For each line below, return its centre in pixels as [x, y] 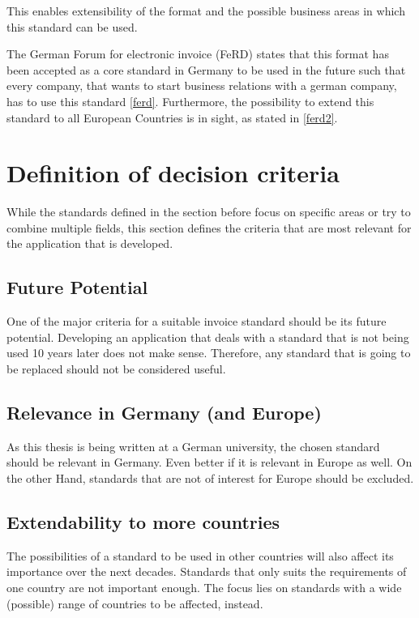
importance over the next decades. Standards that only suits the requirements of [207, 571]
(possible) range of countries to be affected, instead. [135, 603]
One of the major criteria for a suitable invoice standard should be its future [197, 321]
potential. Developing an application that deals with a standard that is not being [208, 337]
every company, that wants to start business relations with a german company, [202, 85]
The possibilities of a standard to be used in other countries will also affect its [200, 555]
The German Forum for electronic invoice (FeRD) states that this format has [198, 54]
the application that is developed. [90, 243]
